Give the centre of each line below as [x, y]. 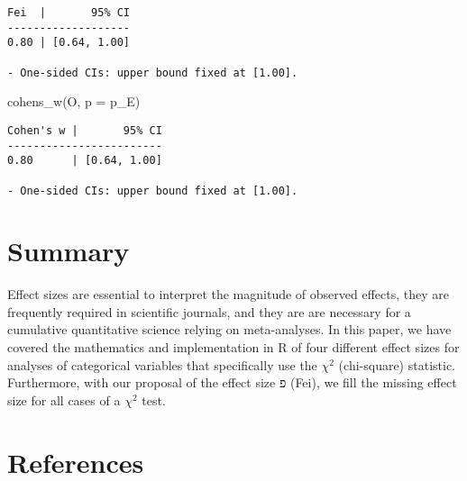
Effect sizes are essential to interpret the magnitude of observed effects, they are [228, 294]
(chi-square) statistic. [397, 364]
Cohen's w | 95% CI [85, 130]
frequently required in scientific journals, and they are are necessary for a [209, 311]
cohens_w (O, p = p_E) [74, 101]
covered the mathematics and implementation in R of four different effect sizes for [233, 347]
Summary [69, 251]
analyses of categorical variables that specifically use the [162, 364]
